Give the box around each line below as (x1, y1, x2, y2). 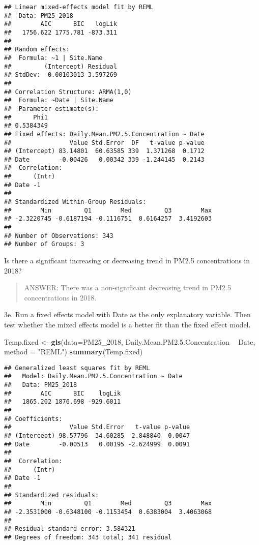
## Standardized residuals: (4, 491, 99, 499)
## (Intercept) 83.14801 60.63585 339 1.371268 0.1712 (4, 147, 205, 155)
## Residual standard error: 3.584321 (4, 525, 135, 533)
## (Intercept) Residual (4, 63, 117, 70)
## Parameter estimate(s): (4, 105, 99, 112)
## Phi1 (4, 113, 48, 121)
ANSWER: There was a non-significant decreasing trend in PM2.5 (24, 282, 231, 293)
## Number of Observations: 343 (4, 232, 113, 239)
